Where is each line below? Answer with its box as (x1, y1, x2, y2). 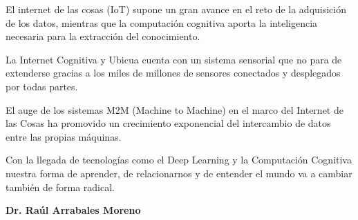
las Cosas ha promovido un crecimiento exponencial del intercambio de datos (6, 116, 331, 130)
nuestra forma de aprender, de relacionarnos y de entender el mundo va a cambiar (6, 166, 352, 180)
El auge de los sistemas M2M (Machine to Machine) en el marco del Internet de (6, 102, 343, 117)
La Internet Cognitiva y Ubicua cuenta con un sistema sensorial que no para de (6, 52, 342, 66)
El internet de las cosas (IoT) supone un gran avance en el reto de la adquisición (6, 2, 346, 16)
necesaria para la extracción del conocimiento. (6, 29, 200, 43)
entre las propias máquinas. (6, 129, 122, 143)
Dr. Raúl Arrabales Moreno (6, 203, 141, 217)
